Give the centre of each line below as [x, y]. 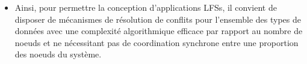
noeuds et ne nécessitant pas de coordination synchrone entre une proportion [157, 42]
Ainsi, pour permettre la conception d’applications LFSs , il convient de [146, 7]
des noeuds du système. [58, 54]
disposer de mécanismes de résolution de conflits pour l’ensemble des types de [158, 19]
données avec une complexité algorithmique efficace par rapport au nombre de [159, 31]
